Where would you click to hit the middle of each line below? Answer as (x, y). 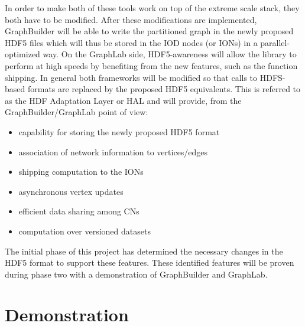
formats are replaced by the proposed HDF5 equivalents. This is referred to (164, 89)
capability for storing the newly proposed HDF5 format (119, 131)
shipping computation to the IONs (81, 172)
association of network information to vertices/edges (113, 151)
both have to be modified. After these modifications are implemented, (131, 19)
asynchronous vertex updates (71, 191)
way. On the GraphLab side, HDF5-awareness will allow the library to (170, 54)
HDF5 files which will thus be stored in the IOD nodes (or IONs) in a (131, 42)
